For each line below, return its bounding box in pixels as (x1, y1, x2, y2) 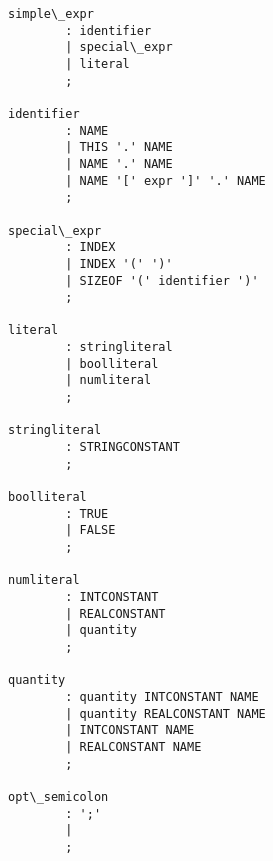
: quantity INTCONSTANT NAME (65, 689, 259, 704)
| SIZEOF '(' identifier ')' (65, 273, 259, 288)
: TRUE (65, 506, 109, 521)
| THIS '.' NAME (65, 140, 173, 155)
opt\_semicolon (8, 789, 109, 804)
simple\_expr (8, 7, 94, 21)
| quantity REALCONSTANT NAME (65, 706, 266, 721)
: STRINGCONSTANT (65, 440, 180, 455)
